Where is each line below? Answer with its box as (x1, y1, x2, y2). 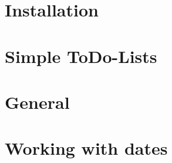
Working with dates (5, 136, 168, 160)
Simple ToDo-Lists (5, 44, 157, 68)
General (5, 89, 70, 114)
